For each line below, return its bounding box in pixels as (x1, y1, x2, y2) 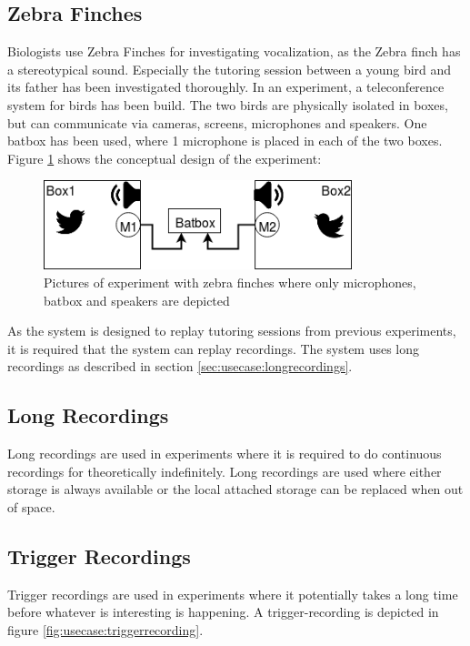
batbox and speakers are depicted (44, 290, 230, 309)
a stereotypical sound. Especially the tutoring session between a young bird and (7, 59, 452, 78)
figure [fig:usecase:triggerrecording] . (7, 620, 204, 639)
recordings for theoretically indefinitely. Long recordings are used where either (7, 461, 442, 480)
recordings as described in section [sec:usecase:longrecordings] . (7, 357, 353, 376)
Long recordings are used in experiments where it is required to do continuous (7, 444, 442, 463)
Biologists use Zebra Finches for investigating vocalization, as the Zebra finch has (7, 42, 461, 61)
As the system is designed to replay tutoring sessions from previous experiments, (7, 321, 456, 340)
